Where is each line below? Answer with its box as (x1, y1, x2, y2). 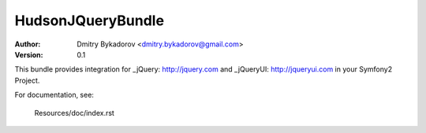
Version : (14, 50, 43, 59)
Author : (14, 39, 41, 49)
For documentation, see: (14, 91, 95, 100)
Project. (14, 76, 40, 85)
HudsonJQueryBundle (14, 12, 165, 29)
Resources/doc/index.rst (34, 108, 114, 117)
